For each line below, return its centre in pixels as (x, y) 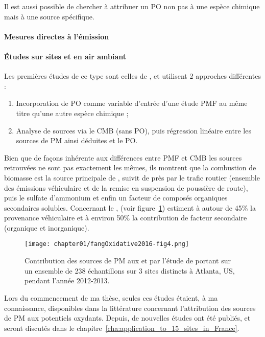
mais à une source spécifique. (49, 16)
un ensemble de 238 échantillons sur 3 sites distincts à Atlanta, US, (130, 270)
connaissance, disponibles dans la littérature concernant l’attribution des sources (130, 308)
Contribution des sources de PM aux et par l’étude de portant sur (128, 261)
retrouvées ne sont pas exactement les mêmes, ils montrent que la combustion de (130, 167)
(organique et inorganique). (47, 227)
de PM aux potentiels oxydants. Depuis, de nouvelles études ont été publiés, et (127, 318)
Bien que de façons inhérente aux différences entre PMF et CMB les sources (123, 157)
